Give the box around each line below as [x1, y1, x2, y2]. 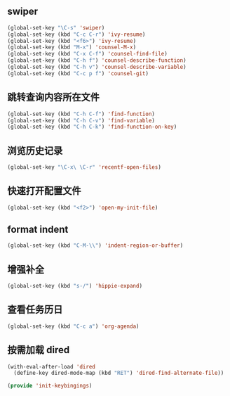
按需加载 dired [7, 344, 70, 356]
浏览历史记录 [7, 144, 63, 157]
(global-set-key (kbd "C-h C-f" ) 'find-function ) [7, 110, 156, 117]
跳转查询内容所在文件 [7, 91, 100, 103]
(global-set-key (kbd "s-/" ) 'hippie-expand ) [7, 283, 142, 290]
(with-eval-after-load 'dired [7, 363, 96, 370]
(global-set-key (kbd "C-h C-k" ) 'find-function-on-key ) [7, 123, 177, 131]
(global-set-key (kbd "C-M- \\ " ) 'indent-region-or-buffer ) [7, 242, 184, 249]
